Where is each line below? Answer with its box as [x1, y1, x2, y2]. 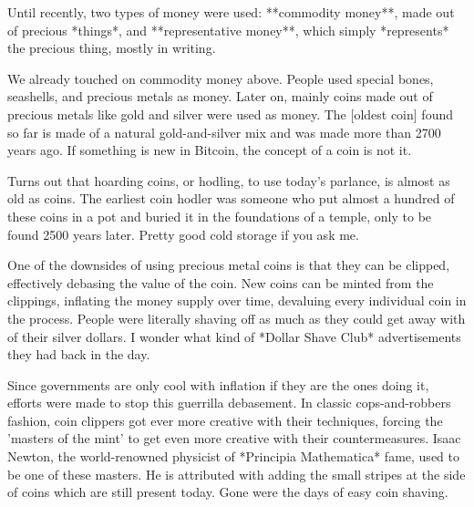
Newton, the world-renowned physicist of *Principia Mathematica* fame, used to [7, 447, 459, 466]
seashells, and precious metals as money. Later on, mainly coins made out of [7, 87, 433, 106]
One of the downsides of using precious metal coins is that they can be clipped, [7, 255, 450, 274]
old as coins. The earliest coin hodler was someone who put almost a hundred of [7, 189, 455, 208]
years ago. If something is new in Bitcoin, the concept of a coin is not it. [7, 140, 412, 160]
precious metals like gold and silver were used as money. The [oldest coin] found [7, 104, 453, 123]
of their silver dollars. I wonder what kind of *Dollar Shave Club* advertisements [7, 326, 461, 346]
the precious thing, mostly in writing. [7, 38, 216, 57]
